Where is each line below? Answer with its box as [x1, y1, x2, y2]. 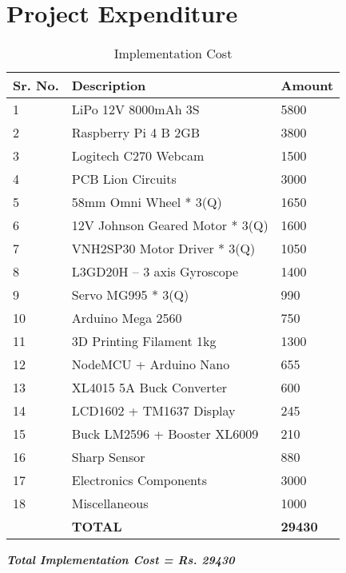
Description [71, 76, 146, 95]
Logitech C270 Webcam [71, 146, 205, 165]
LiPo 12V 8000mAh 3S [71, 100, 200, 119]
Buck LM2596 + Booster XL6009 [71, 424, 259, 444]
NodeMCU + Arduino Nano [71, 355, 230, 374]
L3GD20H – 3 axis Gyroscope [71, 262, 239, 281]
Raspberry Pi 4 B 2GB [71, 123, 201, 142]
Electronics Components [71, 471, 208, 490]
